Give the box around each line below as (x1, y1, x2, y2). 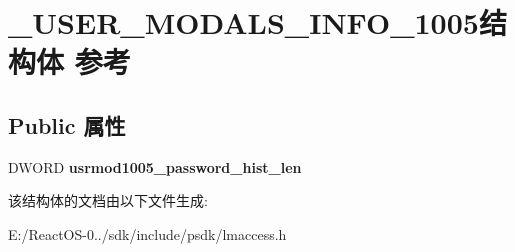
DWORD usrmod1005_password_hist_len (8, 156, 302, 177)
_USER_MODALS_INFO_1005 (8, 2, 479, 43)
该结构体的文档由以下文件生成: (8, 190, 208, 211)
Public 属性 (8, 109, 126, 140)
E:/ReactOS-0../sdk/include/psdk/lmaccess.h (8, 223, 287, 244)
